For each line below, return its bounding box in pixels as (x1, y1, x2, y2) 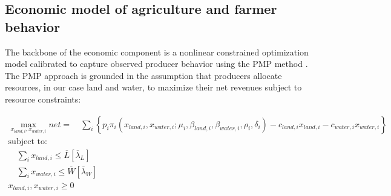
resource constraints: (5, 92, 81, 105)
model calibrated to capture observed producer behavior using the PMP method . (5, 57, 308, 70)
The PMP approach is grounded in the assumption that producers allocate (5, 69, 282, 81)
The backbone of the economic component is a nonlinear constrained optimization (5, 45, 309, 58)
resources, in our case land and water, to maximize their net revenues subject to (5, 81, 302, 93)
